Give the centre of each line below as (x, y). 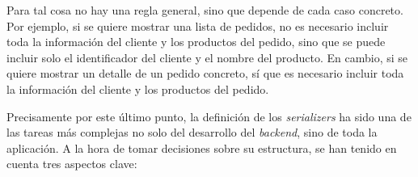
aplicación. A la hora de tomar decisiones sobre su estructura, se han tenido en (202, 147)
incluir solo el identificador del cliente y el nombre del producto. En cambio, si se (207, 57)
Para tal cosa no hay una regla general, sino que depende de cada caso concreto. (205, 10)
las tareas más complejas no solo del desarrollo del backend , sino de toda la (192, 132)
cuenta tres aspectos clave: (72, 164)
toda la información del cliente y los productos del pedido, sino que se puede (196, 42)
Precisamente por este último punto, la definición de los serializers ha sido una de (209, 116)
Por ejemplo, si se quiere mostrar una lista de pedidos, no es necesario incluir (198, 25)
